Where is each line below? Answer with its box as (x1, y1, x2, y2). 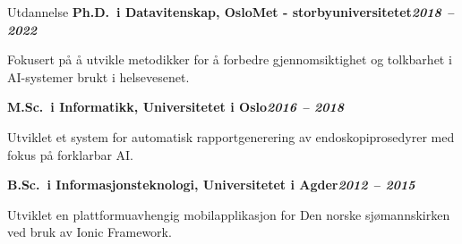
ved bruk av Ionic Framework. (7, 223, 172, 241)
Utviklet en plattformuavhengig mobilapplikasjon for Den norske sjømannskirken (7, 205, 450, 223)
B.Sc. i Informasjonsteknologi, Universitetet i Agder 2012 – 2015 (7, 175, 415, 194)
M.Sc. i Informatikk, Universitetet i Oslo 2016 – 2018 (7, 97, 345, 116)
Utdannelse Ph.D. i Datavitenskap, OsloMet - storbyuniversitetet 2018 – (7, 3, 454, 21)
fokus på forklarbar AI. (7, 145, 134, 164)
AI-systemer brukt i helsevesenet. (7, 67, 190, 86)
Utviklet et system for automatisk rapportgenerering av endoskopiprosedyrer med (7, 127, 455, 146)
